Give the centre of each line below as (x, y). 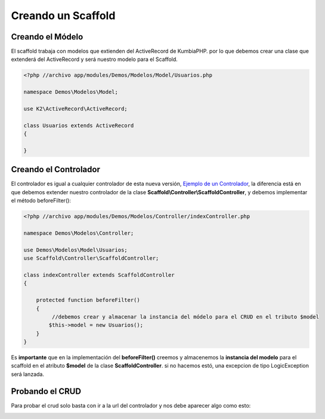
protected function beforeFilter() (88, 300)
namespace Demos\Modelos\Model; (71, 92)
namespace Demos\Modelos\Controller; (79, 233)
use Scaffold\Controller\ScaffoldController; (91, 258)
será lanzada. (28, 374)
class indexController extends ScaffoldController (99, 275)
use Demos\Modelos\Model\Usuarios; (75, 250)
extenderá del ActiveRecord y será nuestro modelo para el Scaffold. (95, 59)
